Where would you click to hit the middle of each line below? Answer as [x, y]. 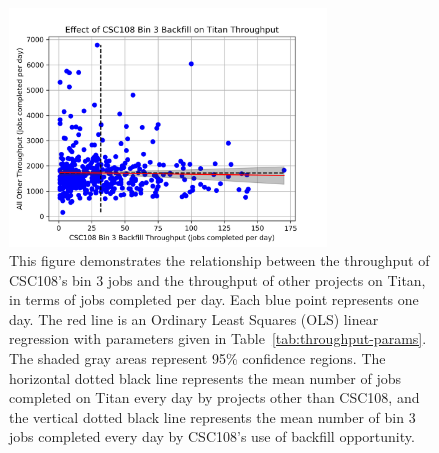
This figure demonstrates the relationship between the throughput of [219, 260]
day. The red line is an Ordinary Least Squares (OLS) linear [194, 318]
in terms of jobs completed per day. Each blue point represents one [214, 299]
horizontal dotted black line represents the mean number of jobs [205, 377]
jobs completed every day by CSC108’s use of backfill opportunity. [212, 436]
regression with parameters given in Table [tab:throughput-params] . [218, 338]
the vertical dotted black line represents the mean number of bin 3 [212, 416]
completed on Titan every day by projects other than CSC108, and [214, 397]
